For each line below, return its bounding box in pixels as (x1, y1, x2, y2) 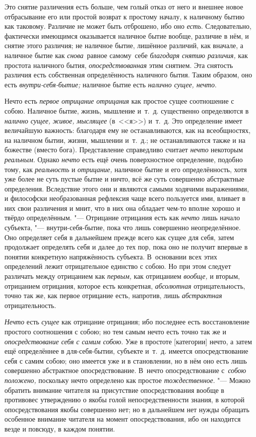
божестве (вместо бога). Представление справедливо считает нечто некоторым (4, 144, 243, 155)
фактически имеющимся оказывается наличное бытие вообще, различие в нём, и (4, 30, 249, 41)
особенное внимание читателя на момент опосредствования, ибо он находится (4, 414, 241, 424)
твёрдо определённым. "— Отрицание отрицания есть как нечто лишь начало (4, 212, 240, 223)
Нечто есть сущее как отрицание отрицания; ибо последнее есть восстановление (4, 316, 250, 327)
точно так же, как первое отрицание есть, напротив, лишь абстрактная (4, 290, 222, 301)
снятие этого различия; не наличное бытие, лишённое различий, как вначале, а (4, 40, 244, 51)
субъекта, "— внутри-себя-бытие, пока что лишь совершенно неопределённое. (4, 222, 241, 233)
